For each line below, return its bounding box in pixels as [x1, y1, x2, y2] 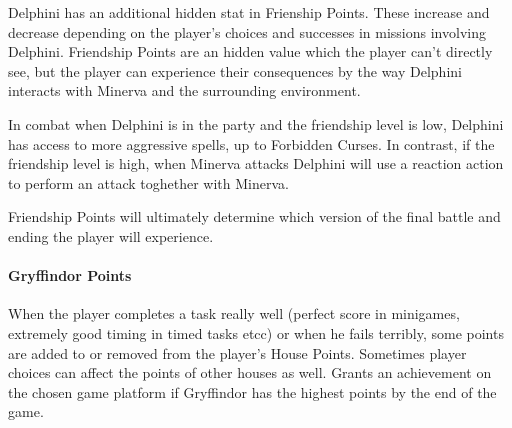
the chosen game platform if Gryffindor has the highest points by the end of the [8, 381, 497, 402]
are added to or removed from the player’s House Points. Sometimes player [8, 342, 467, 363]
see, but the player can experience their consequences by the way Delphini [8, 60, 462, 81]
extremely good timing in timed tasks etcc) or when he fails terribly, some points [8, 322, 504, 343]
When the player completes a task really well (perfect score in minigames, [8, 303, 460, 324]
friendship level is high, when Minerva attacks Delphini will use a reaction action [8, 153, 504, 174]
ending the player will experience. [8, 225, 214, 246]
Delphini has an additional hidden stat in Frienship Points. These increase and [8, 2, 490, 22]
